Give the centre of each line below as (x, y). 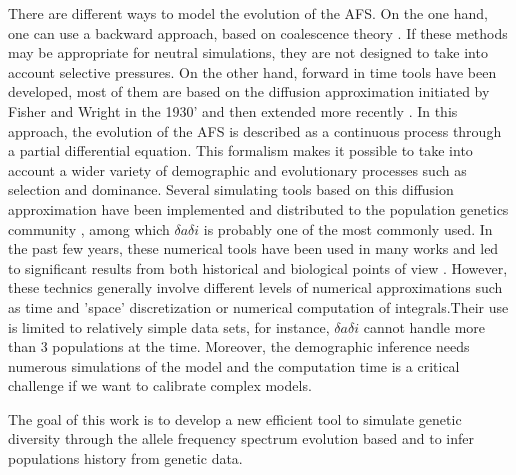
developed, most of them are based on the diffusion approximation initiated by (249, 91)
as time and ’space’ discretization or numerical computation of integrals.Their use (258, 306)
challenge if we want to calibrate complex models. (160, 385)
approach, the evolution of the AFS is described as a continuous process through (255, 130)
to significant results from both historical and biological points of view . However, (258, 267)
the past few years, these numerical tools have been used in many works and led (253, 248)
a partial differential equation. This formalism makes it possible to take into (240, 150)
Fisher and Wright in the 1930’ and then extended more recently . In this (233, 110)
